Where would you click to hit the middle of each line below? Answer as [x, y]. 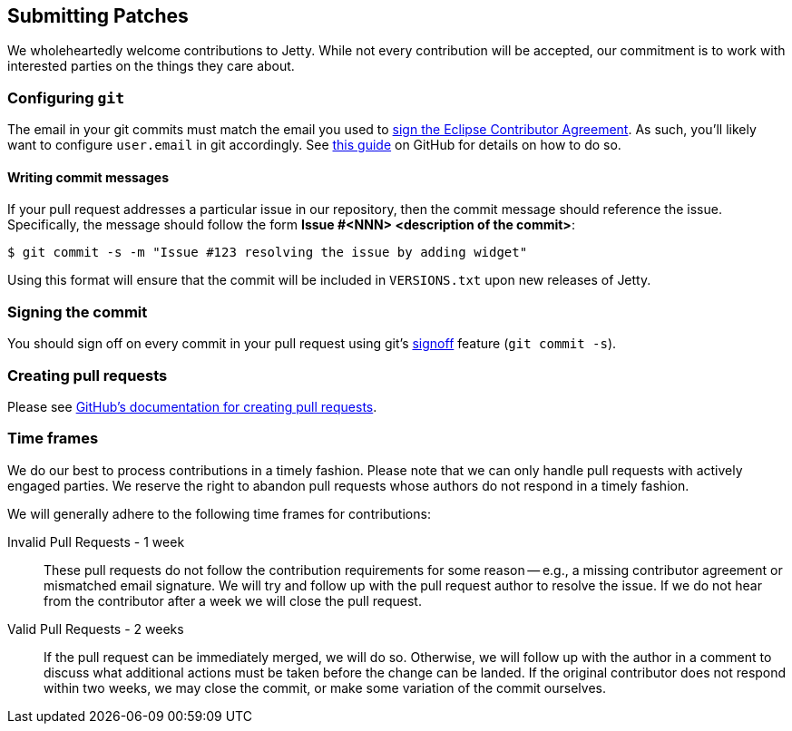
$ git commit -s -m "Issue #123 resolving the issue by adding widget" [268, 253]
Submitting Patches [98, 16]
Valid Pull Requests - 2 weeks [96, 629]
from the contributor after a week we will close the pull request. [233, 600]
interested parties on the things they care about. [151, 66]
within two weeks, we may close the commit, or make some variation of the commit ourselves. [325, 687]
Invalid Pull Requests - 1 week [96, 541]
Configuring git [66, 97]
